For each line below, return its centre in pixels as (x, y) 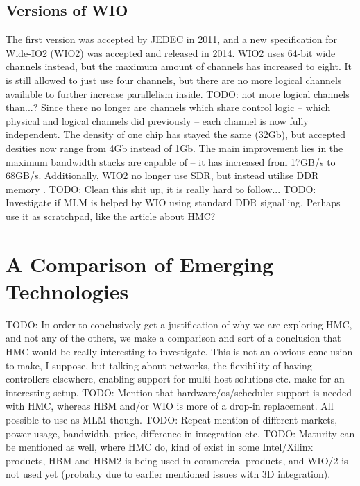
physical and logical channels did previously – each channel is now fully (157, 120)
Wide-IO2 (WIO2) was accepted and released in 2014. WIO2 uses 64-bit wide (171, 52)
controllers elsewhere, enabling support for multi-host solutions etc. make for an (175, 379)
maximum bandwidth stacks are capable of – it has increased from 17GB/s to (171, 161)
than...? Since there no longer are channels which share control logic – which (168, 107)
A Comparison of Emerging (140, 263)
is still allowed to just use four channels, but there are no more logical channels (174, 79)
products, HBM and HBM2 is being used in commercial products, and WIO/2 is (177, 460)
